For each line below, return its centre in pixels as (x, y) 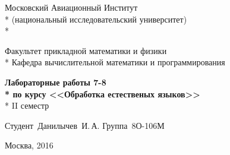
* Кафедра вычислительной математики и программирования (115, 62)
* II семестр (27, 105)
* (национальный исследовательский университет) (96, 19)
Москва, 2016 (29, 145)
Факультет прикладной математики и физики (86, 50)
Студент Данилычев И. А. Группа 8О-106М (85, 125)
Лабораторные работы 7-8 (56, 82)
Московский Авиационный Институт (71, 7)
